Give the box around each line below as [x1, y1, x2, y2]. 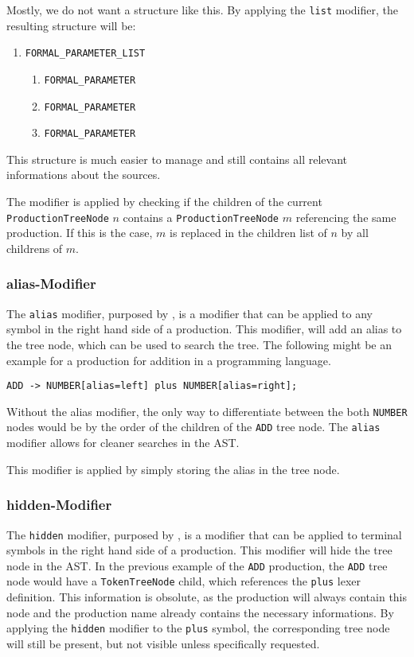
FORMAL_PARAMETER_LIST [25, 48, 146, 60]
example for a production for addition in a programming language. [6, 352, 331, 368]
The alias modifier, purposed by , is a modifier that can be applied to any [6, 305, 373, 321]
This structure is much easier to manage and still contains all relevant [6, 150, 347, 167]
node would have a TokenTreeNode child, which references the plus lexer [6, 573, 361, 589]
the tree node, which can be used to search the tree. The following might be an [6, 336, 393, 352]
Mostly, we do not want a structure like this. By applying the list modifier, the [6, 2, 398, 17]
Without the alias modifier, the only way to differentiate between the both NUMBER [6, 402, 408, 419]
